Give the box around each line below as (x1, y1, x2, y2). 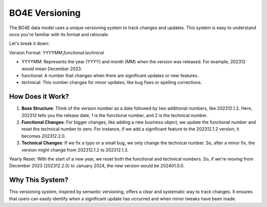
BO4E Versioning (9, 7, 81, 18)
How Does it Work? (9, 92, 69, 101)
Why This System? (9, 176, 69, 184)
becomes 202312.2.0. (21, 133, 66, 139)
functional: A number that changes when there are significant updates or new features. (21, 72, 199, 79)
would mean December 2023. (21, 66, 83, 72)
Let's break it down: (9, 41, 49, 46)
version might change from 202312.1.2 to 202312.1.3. (21, 147, 129, 153)
